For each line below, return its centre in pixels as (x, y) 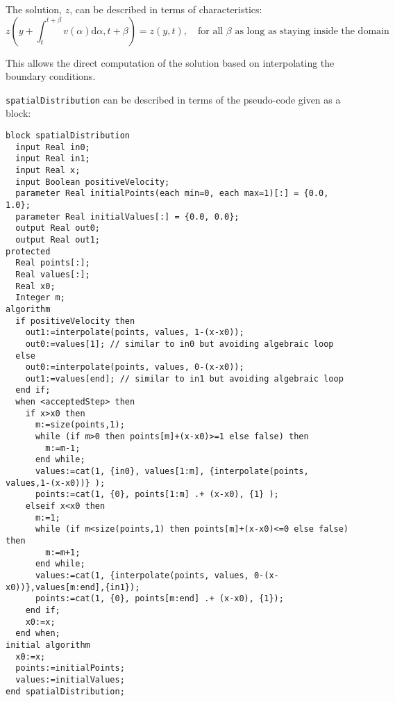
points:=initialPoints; (70, 668)
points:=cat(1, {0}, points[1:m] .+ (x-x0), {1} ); (157, 495)
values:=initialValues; (70, 679)
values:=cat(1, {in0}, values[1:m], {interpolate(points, (172, 472)
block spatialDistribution (68, 136)
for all (210, 31)
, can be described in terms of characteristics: (166, 9)
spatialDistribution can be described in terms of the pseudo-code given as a (173, 99)
